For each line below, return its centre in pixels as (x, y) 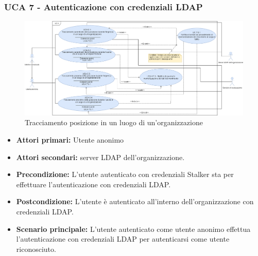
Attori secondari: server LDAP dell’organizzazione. (100, 157)
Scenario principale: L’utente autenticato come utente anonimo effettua (133, 229)
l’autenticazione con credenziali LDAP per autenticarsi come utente (123, 239)
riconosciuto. (36, 249)
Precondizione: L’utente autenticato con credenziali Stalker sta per (125, 174)
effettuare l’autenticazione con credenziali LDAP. (93, 184)
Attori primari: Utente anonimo (70, 140)
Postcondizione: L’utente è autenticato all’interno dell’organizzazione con (135, 201)
